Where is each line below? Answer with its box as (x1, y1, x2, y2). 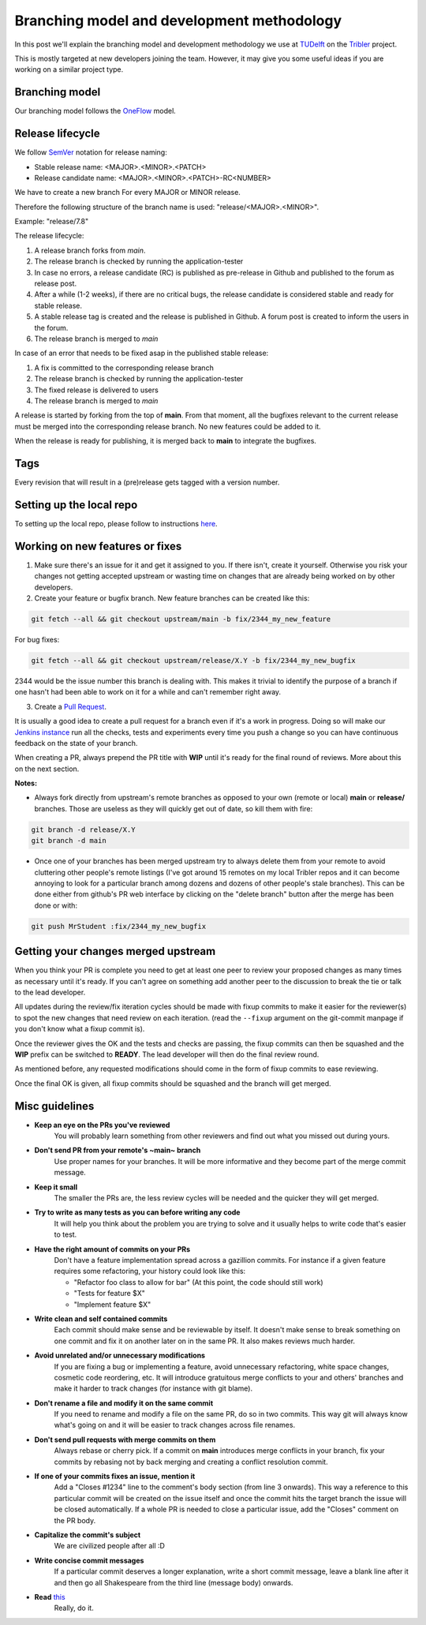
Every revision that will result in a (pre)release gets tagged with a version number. (14, 477, 280, 487)
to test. (54, 1230, 77, 1239)
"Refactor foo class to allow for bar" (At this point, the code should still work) (73, 1277, 323, 1286)
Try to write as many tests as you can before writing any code (34, 1208, 241, 1217)
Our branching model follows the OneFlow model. (14, 107, 177, 116)
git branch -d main (31, 837, 106, 845)
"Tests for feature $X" (73, 1289, 146, 1298)
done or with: (34, 900, 78, 910)
